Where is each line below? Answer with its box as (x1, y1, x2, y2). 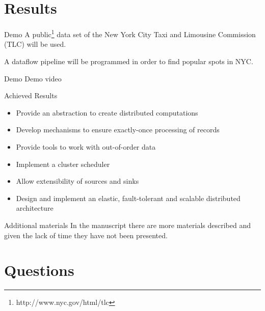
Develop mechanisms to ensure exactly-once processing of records (16, 124, 220, 135)
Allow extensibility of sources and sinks (16, 176, 139, 186)
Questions (4, 260, 74, 280)
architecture (16, 203, 54, 213)
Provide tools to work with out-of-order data (16, 141, 156, 152)
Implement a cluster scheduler (16, 158, 110, 169)
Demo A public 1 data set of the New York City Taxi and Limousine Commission (4, 27, 256, 39)
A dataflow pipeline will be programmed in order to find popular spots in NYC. (4, 55, 253, 66)
